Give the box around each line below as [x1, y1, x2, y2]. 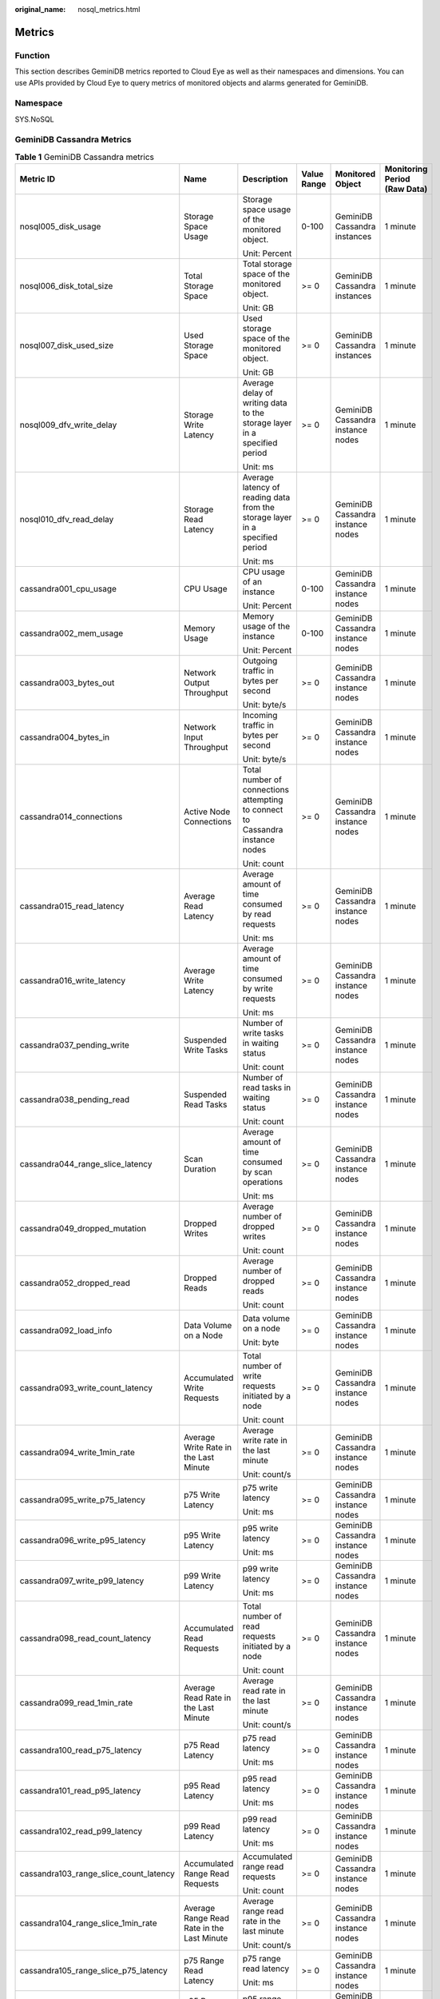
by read [242, 908, 272, 920]
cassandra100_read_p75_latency [19, 1745, 142, 1756]
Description [242, 174, 288, 185]
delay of [242, 388, 273, 399]
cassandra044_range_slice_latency [19, 1159, 153, 1170]
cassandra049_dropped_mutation [19, 1223, 147, 1235]
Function [14, 50, 50, 61]
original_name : [14, 5, 66, 14]
